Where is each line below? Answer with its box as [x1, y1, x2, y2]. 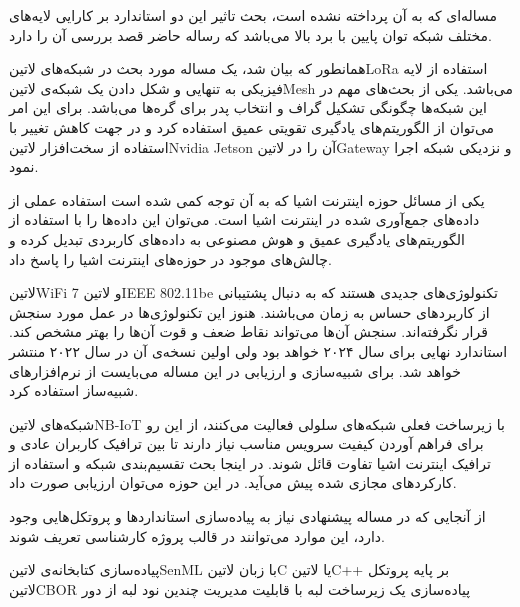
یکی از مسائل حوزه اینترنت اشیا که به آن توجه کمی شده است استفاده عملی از [9, 189, 485, 210]
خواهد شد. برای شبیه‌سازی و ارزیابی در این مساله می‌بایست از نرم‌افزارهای [9, 360, 461, 381]
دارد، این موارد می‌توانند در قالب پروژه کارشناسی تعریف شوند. [9, 525, 385, 546]
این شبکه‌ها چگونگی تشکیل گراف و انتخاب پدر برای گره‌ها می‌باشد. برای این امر [9, 97, 487, 118]
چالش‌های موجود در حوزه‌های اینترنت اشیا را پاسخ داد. [9, 248, 332, 269]
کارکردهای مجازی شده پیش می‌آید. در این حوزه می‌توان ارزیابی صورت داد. [9, 472, 457, 493]
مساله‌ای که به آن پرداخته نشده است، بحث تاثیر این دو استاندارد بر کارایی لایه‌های [9, 5, 498, 25]
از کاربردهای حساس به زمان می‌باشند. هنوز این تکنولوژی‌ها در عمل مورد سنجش [9, 301, 490, 322]
